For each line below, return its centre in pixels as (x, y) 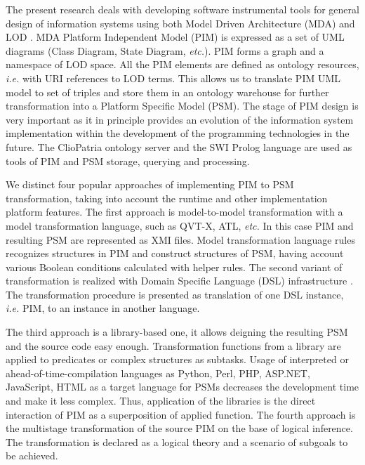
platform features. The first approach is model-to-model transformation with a (174, 212)
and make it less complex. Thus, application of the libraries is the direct (161, 401)
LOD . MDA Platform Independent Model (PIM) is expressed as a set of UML (175, 37)
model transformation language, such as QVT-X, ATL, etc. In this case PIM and (180, 225)
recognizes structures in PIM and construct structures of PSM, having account (175, 253)
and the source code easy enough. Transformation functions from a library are (173, 345)
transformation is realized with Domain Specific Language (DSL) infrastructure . (179, 281)
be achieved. (32, 456)
